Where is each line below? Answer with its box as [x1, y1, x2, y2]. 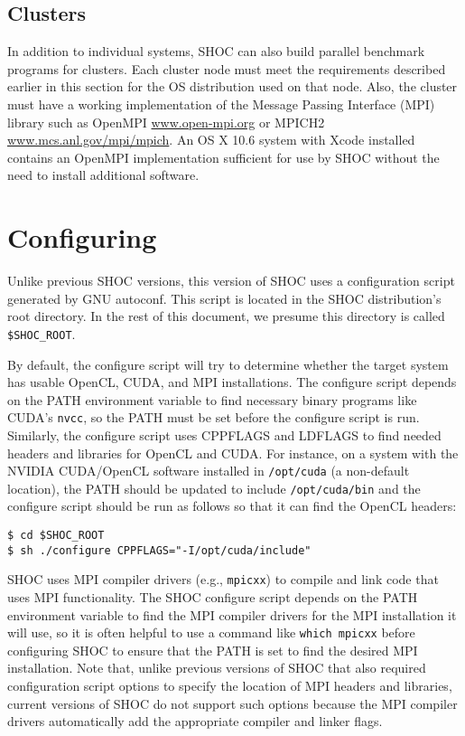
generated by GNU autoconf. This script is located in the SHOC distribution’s [7, 288, 442, 307]
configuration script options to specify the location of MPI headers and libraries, [7, 676, 452, 695]
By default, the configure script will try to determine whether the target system [7, 354, 449, 373]
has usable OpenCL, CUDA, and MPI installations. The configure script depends [7, 373, 457, 392]
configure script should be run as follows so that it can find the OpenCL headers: [7, 496, 457, 515]
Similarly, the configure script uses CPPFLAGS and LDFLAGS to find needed [7, 425, 442, 444]
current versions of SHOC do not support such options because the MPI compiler [7, 694, 458, 712]
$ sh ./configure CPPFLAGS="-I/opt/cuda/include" [7, 543, 312, 557]
